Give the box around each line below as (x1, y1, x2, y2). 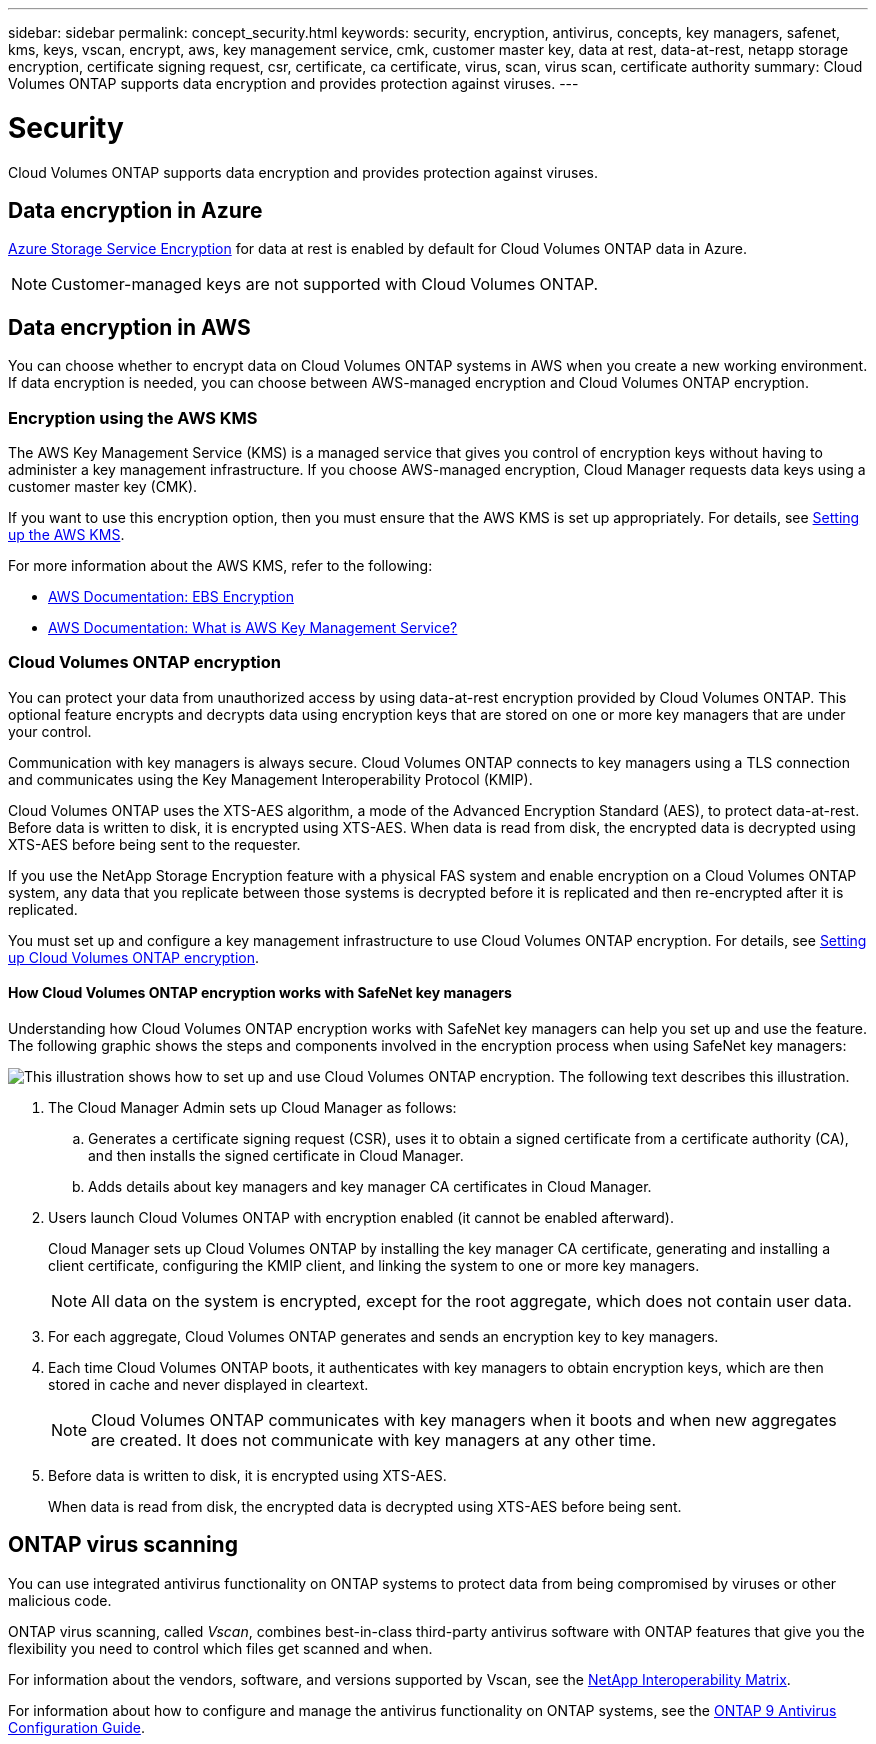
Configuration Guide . (8, 1718, 145, 1736)
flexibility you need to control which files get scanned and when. (8, 1639, 433, 1657)
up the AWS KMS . (8, 525, 125, 543)
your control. (8, 722, 92, 740)
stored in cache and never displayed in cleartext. (48, 1375, 369, 1393)
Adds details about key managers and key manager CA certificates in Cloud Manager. (88, 1177, 652, 1195)
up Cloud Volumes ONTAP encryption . (8, 948, 260, 966)
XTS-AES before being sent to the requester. (8, 835, 301, 853)
